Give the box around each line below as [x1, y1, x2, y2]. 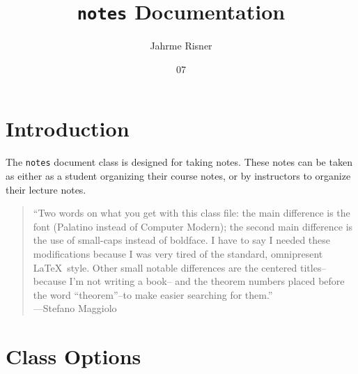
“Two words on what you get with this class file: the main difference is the [33, 205, 350, 220]
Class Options [6, 342, 141, 371]
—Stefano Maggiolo [33, 301, 117, 315]
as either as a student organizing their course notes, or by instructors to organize [6, 169, 351, 183]
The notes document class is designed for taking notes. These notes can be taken [6, 155, 352, 169]
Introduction [6, 114, 130, 143]
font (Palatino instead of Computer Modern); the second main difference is [33, 219, 353, 233]
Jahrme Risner [150, 38, 212, 53]
